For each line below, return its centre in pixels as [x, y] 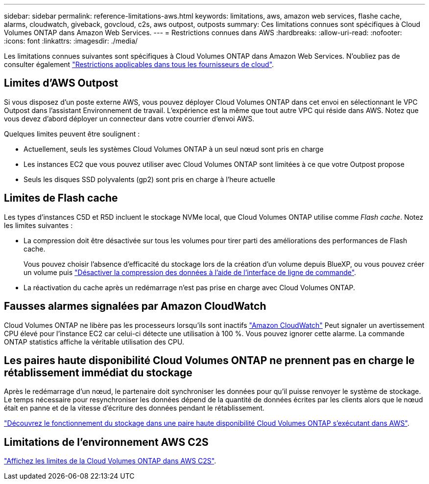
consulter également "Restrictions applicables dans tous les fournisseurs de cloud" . [139, 64]
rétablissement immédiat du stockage [98, 372]
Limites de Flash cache [61, 198]
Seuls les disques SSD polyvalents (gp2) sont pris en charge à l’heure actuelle [149, 179]
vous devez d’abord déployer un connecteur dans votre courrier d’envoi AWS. [129, 118]
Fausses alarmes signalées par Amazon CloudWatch [135, 306]
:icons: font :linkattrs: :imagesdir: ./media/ [71, 41]
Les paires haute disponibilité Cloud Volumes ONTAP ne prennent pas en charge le [209, 360]
